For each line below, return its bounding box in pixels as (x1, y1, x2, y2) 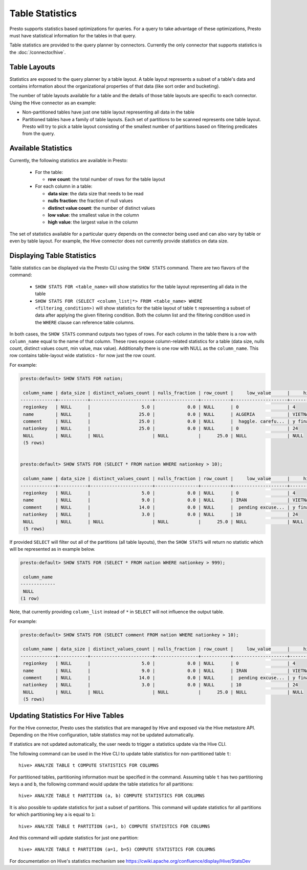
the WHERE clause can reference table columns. (35, 319, 135, 325)
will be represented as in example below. (9, 546, 96, 552)
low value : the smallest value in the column (48, 212, 139, 218)
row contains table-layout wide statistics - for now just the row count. (9, 352, 156, 359)
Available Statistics (9, 144, 73, 153)
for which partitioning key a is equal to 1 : (9, 811, 96, 818)
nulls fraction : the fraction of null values (48, 197, 133, 204)
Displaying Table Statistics (9, 251, 97, 260)
